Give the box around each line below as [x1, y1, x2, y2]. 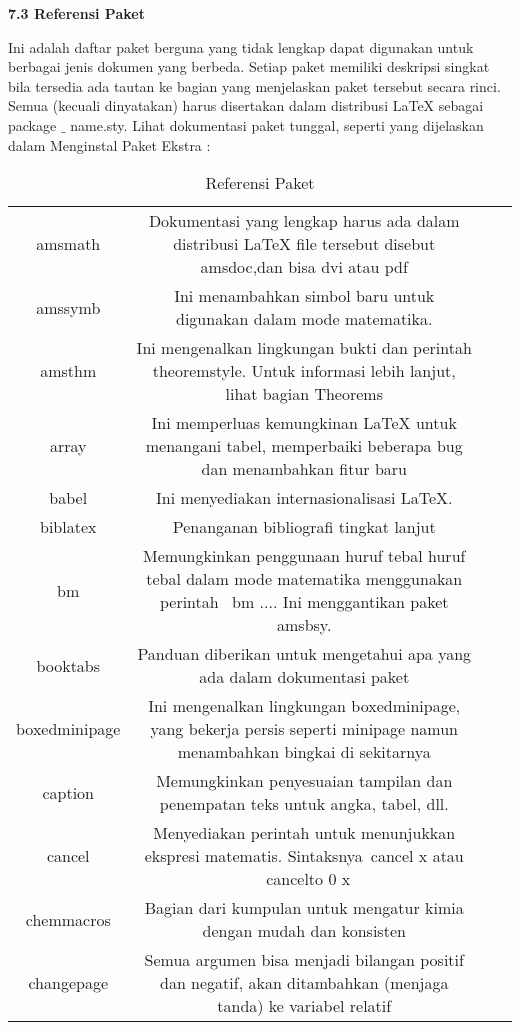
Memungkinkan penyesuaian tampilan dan [156, 769, 453, 793]
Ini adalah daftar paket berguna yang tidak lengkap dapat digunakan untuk [8, 36, 474, 57]
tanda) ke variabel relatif [217, 994, 392, 1018]
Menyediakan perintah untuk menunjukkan [153, 821, 456, 845]
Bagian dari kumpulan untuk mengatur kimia [144, 896, 464, 920]
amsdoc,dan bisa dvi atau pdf [200, 255, 408, 279]
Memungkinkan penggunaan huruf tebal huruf [143, 544, 466, 568]
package [8, 114, 57, 135]
